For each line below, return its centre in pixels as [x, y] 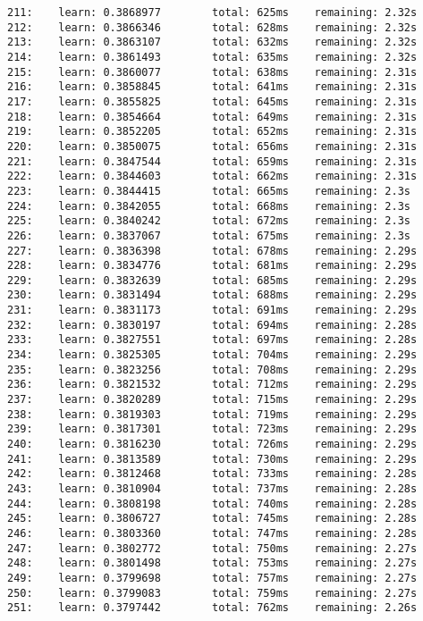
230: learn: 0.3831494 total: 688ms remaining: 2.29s [212, 295]
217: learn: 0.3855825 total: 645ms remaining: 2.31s [212, 101]
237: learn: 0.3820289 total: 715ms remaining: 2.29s [212, 400]
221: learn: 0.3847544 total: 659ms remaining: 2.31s [212, 161]
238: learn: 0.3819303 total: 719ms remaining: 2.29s [212, 414]
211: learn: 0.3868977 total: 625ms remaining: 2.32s [212, 13]
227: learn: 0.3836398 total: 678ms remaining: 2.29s [212, 251]
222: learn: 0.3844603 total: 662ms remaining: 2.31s [212, 176]
